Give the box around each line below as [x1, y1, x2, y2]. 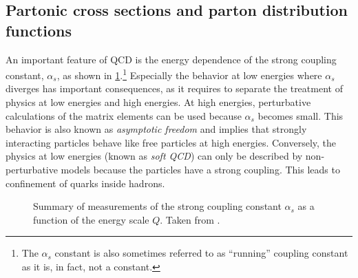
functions [6, 19, 72, 41]
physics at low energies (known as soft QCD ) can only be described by [6, 149, 303, 163]
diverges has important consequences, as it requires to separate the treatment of [6, 81, 343, 96]
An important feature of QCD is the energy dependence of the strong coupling [6, 52, 337, 66]
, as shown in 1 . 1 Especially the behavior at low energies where [56, 66, 322, 82]
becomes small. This [257, 108, 344, 122]
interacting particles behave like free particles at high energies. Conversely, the [6, 135, 337, 149]
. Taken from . [160, 212, 220, 226]
